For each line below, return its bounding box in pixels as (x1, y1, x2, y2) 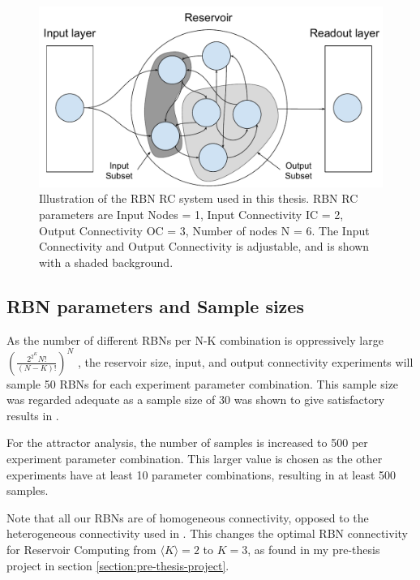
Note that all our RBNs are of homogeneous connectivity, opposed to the (6, 509, 369, 526)
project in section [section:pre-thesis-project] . (6, 556, 229, 574)
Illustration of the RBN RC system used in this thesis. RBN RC (39, 190, 358, 207)
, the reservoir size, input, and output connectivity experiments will (77, 353, 414, 370)
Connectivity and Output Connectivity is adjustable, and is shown (39, 238, 370, 255)
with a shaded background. (39, 253, 174, 270)
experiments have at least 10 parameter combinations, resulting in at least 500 (6, 466, 396, 483)
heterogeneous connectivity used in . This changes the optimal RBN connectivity (6, 525, 408, 542)
